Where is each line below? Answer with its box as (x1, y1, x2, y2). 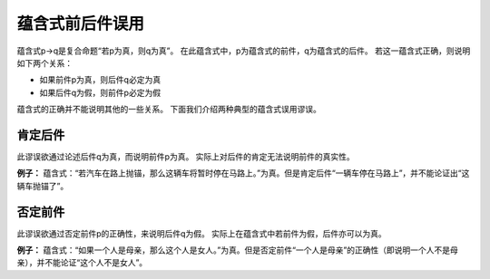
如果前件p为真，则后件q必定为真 (39, 74, 162, 85)
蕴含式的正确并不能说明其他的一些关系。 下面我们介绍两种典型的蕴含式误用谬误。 (16, 104, 321, 115)
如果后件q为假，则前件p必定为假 (39, 87, 162, 98)
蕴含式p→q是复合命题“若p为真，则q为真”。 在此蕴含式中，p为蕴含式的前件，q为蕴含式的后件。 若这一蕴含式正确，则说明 (16, 45, 471, 56)
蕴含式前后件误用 (16, 14, 145, 34)
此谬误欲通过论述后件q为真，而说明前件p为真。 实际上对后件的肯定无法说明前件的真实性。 (16, 151, 356, 162)
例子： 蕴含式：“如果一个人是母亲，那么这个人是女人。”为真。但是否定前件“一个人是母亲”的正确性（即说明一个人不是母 (16, 245, 458, 255)
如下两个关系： (16, 57, 73, 68)
